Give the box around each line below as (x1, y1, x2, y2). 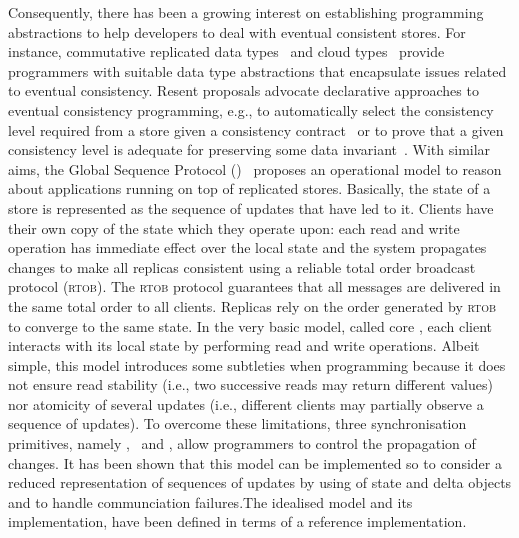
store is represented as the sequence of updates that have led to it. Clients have (8, 197, 494, 218)
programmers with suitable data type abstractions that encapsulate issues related (8, 60, 507, 81)
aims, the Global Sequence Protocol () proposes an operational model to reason (8, 158, 502, 179)
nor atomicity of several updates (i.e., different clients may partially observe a (8, 393, 484, 414)
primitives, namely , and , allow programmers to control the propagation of (8, 433, 476, 454)
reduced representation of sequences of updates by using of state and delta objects (8, 472, 512, 493)
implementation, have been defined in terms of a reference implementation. (8, 511, 467, 532)
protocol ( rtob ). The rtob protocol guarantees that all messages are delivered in (8, 276, 501, 297)
